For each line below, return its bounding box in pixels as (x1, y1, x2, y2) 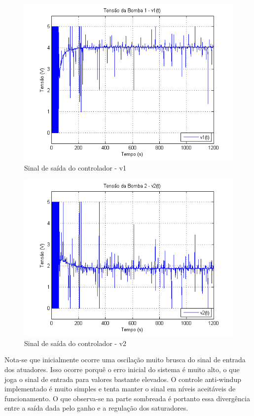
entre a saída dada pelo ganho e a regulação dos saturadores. (4, 403, 188, 413)
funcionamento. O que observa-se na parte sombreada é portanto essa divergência (4, 393, 250, 403)
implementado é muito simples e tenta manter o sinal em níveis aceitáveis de (4, 383, 236, 394)
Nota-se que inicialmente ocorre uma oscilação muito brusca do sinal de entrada (4, 354, 246, 365)
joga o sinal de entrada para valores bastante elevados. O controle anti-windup (4, 374, 241, 384)
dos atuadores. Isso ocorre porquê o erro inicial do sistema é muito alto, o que (4, 364, 240, 374)
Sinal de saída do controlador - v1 (24, 162, 127, 173)
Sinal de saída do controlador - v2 (24, 338, 127, 348)
